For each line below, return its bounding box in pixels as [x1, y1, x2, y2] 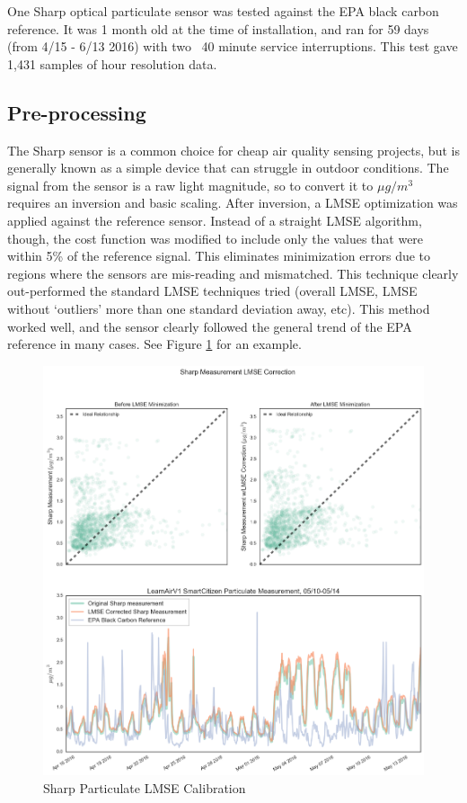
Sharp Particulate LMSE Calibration [43, 778, 246, 797]
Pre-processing [7, 98, 146, 126]
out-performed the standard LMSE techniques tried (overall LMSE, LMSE [7, 281, 418, 300]
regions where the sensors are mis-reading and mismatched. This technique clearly [7, 263, 459, 282]
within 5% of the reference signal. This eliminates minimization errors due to [7, 246, 431, 265]
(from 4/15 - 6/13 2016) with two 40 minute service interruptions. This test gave [7, 37, 458, 56]
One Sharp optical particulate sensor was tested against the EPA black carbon [7, 2, 439, 20]
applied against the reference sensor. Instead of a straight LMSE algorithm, [7, 210, 422, 229]
